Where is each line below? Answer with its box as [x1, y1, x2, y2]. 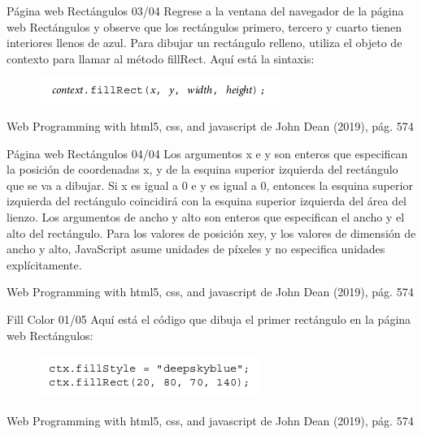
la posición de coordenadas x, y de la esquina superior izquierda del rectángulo [7, 161, 398, 178]
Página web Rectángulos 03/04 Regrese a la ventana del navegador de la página [7, 2, 404, 19]
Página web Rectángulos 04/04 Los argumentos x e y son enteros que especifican [7, 144, 408, 162]
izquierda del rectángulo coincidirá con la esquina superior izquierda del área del [7, 192, 407, 209]
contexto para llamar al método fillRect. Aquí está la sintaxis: [7, 50, 315, 67]
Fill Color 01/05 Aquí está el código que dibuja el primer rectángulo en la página [7, 310, 411, 327]
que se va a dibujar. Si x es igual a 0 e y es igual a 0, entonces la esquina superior [7, 176, 413, 193]
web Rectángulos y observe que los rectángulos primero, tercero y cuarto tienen [7, 18, 402, 35]
